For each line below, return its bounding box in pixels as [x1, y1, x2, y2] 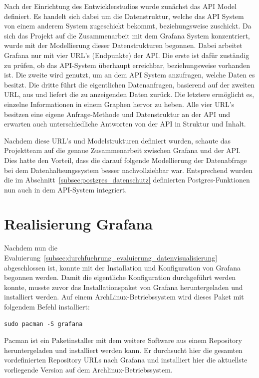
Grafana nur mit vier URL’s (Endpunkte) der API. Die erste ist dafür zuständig [4, 49, 250, 60]
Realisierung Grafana [4, 213, 153, 234]
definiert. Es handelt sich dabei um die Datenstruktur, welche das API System [4, 10, 244, 21]
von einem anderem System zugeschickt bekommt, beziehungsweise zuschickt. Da [4, 20, 252, 31]
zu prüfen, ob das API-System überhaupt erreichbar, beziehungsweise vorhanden [4, 59, 251, 70]
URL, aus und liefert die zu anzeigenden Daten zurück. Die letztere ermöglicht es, [4, 89, 255, 99]
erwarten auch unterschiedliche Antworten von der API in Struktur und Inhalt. [4, 118, 246, 129]
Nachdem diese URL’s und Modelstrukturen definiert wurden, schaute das [4, 135, 231, 145]
